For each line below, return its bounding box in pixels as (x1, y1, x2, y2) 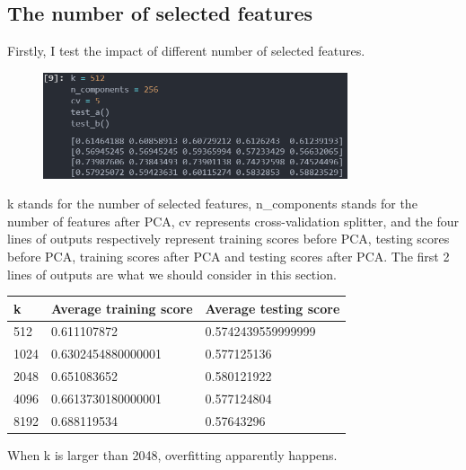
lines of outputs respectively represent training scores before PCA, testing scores (7, 229, 450, 248)
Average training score (51, 298, 193, 317)
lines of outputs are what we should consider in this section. (7, 264, 337, 283)
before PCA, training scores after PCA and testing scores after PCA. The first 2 (7, 246, 450, 265)
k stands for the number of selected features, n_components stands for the (7, 194, 418, 213)
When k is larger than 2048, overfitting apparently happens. (7, 445, 338, 464)
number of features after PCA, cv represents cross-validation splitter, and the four (7, 211, 460, 230)
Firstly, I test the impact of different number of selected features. (7, 41, 365, 60)
